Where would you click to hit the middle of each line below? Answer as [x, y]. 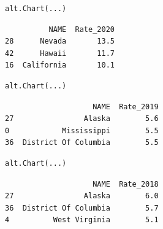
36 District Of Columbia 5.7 [82, 208]
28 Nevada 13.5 [60, 41]
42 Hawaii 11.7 [60, 53]
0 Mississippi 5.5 [82, 130]
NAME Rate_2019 [126, 107]
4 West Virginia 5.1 [82, 220]
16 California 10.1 [60, 65]
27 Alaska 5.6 [82, 119]
